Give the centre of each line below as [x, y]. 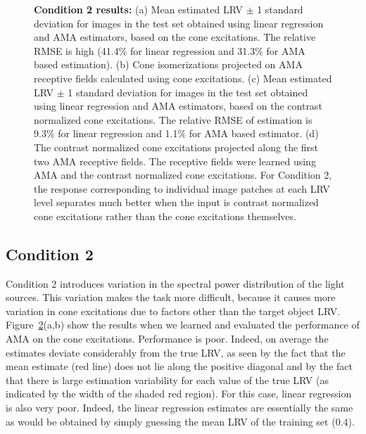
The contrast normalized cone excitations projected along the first [176, 147]
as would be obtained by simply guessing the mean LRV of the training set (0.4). [180, 421]
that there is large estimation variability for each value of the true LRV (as [167, 379]
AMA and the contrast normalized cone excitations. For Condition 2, [183, 175]
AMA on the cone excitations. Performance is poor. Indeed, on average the [167, 339]
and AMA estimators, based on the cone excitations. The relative [175, 37]
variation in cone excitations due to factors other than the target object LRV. [173, 311]
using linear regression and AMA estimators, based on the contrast [178, 106]
